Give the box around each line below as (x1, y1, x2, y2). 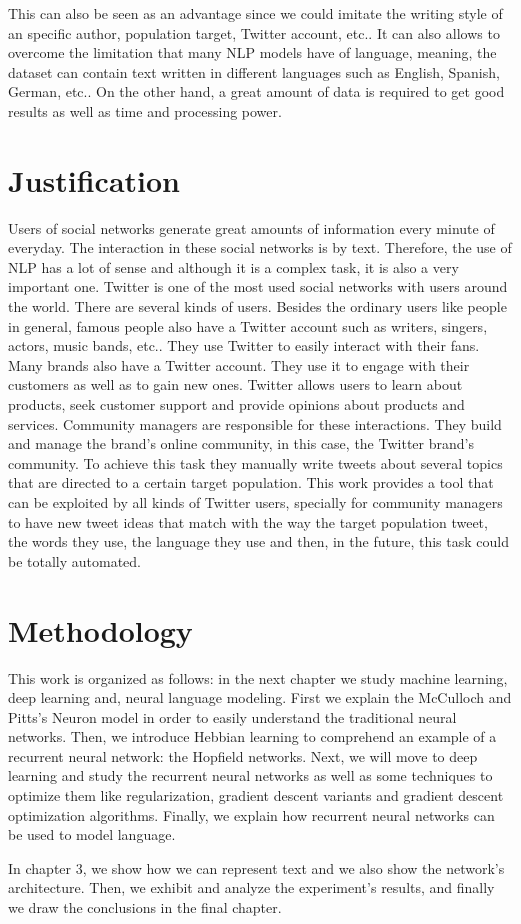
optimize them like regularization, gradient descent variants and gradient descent (8, 785, 504, 806)
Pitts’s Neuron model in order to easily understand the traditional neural (8, 706, 457, 727)
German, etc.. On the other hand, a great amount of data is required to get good (8, 81, 505, 102)
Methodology (8, 609, 193, 650)
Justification (8, 159, 180, 200)
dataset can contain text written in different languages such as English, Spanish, (8, 61, 500, 82)
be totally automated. (8, 550, 142, 571)
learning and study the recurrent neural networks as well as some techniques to (8, 765, 493, 786)
